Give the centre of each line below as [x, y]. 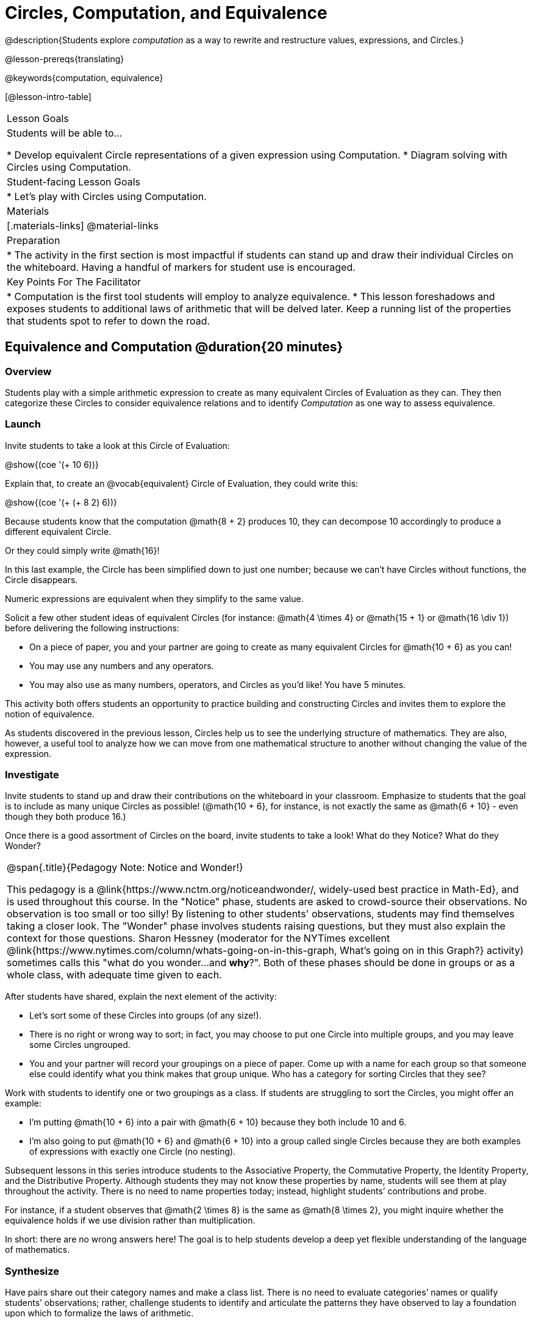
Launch [23, 424]
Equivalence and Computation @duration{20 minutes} [174, 347]
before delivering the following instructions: [92, 628]
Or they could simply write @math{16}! [82, 550]
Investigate [32, 775]
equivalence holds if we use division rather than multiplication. [130, 1221]
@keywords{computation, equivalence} [84, 77]
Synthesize [32, 1271]
